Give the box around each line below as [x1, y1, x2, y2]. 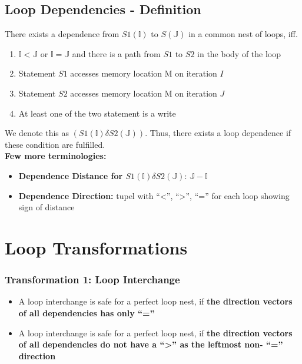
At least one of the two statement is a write [18, 107, 176, 119]
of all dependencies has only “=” [18, 306, 155, 319]
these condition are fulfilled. [5, 138, 105, 150]
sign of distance [18, 201, 75, 213]
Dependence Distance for [18, 169, 123, 181]
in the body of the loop [197, 47, 281, 59]
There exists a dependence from [5, 28, 120, 40]
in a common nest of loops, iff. [188, 28, 298, 40]
